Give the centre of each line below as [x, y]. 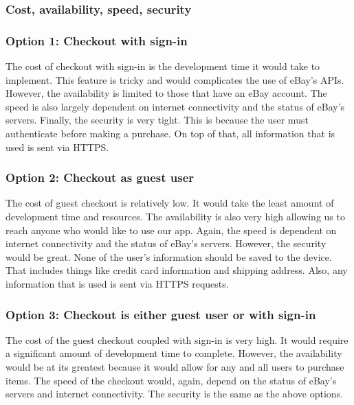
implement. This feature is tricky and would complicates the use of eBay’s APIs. [175, 79]
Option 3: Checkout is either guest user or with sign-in [161, 314]
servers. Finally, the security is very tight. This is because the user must [157, 120]
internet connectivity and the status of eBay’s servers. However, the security [166, 243]
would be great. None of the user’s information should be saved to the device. [169, 256]
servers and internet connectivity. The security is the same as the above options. [175, 394]
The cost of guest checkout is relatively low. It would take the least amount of [170, 203]
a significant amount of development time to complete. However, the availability [174, 353]
